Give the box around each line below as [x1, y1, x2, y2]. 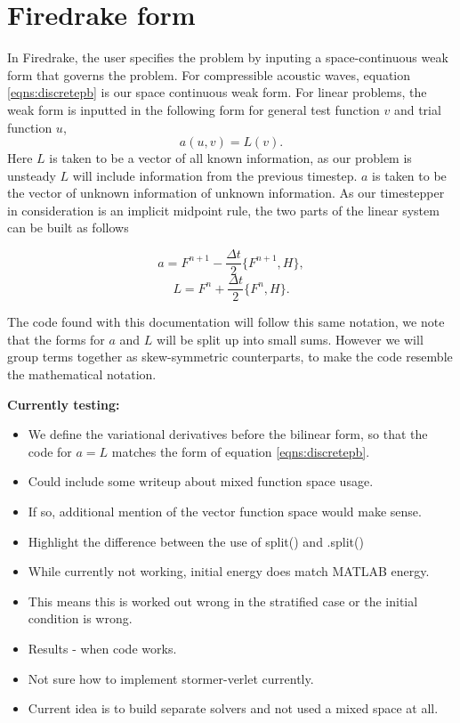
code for [28, 442, 72, 460]
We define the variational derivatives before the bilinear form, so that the [28, 425, 428, 443]
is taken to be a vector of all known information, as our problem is [49, 149, 412, 167]
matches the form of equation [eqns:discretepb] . [111, 442, 370, 460]
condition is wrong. [28, 609, 133, 628]
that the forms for [7, 329, 105, 348]
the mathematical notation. [7, 364, 157, 383]
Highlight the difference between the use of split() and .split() [28, 532, 364, 550]
